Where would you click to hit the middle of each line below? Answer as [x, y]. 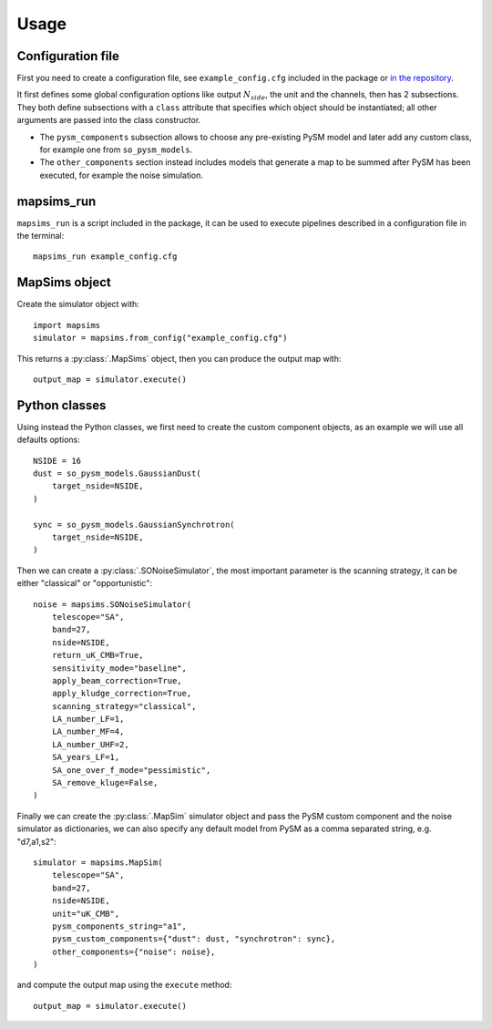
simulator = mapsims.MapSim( [98, 862]
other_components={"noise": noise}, [133, 952]
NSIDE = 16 [57, 461]
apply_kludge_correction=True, [122, 694]
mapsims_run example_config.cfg [105, 257]
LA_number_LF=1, [88, 719]
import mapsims [67, 325]
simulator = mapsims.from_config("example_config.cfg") [160, 338]
